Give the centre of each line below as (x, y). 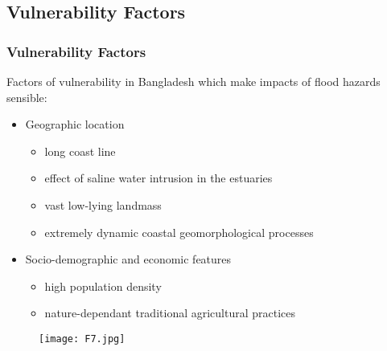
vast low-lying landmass (103, 204)
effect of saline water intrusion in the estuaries (159, 178)
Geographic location (75, 124)
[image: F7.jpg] (82, 339)
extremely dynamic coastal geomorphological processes (179, 232)
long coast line (80, 151)
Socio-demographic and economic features (128, 259)
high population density (103, 286)
